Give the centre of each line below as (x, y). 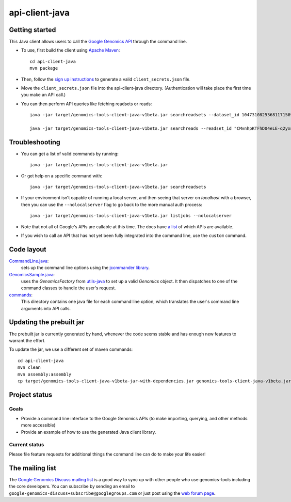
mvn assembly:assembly (45, 374)
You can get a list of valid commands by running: (70, 154)
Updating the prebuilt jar (47, 322)
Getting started (32, 30)
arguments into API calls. (46, 308)
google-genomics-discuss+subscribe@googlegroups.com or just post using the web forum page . (112, 493)
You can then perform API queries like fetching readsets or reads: (87, 104)
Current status (27, 444)
